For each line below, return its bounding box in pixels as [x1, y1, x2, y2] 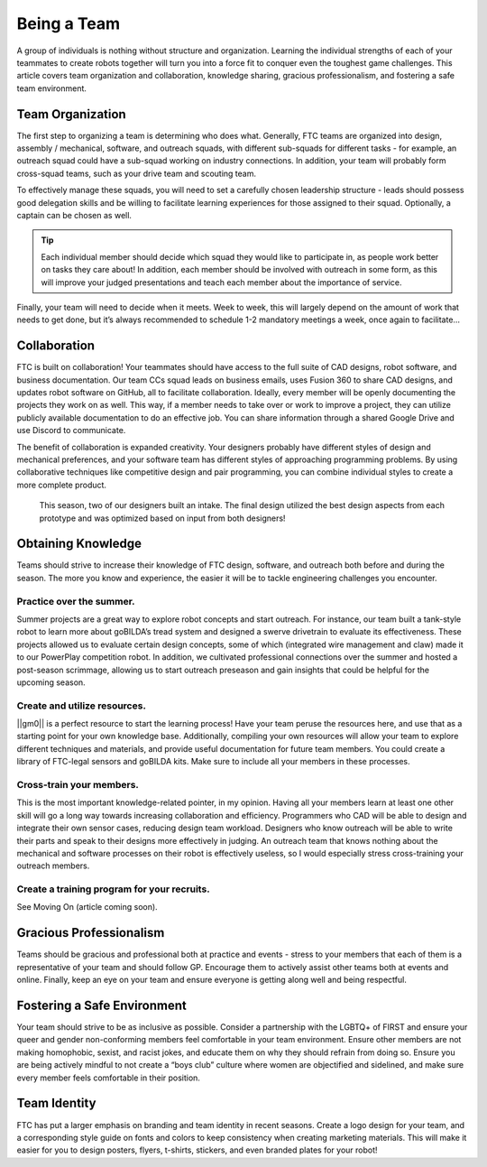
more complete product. [16, 479, 107, 490]
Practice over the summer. [16, 595, 135, 607]
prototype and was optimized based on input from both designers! [39, 513, 286, 523]
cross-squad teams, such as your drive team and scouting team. [16, 168, 257, 179]
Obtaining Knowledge [16, 536, 142, 551]
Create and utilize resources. [16, 699, 146, 712]
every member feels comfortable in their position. [16, 1072, 200, 1083]
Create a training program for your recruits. [16, 883, 211, 895]
